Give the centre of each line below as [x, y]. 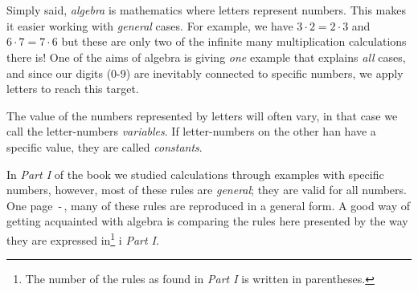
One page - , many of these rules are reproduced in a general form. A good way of [209, 205]
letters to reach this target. [73, 89]
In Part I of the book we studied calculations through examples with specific [195, 174]
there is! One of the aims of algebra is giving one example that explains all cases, [206, 57]
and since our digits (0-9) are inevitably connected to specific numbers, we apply [205, 73]
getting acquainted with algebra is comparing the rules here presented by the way [207, 221]
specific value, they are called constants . [104, 146]
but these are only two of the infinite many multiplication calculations [234, 41]
